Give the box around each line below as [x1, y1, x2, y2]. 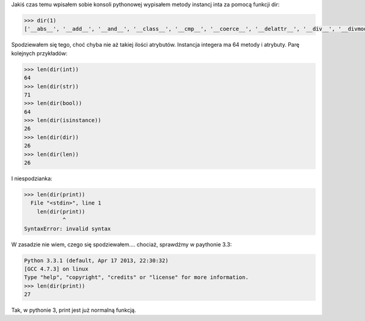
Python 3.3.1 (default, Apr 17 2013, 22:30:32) [24, 257, 169, 264]
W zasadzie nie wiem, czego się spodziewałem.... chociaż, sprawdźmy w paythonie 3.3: [11, 240, 232, 248]
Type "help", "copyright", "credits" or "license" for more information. [24, 274, 249, 281]
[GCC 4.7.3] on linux [24, 265, 89, 272]
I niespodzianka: [11, 175, 53, 182]
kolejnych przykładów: [11, 49, 68, 57]
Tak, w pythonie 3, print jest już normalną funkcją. [11, 306, 136, 314]
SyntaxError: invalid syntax [24, 225, 111, 232]
